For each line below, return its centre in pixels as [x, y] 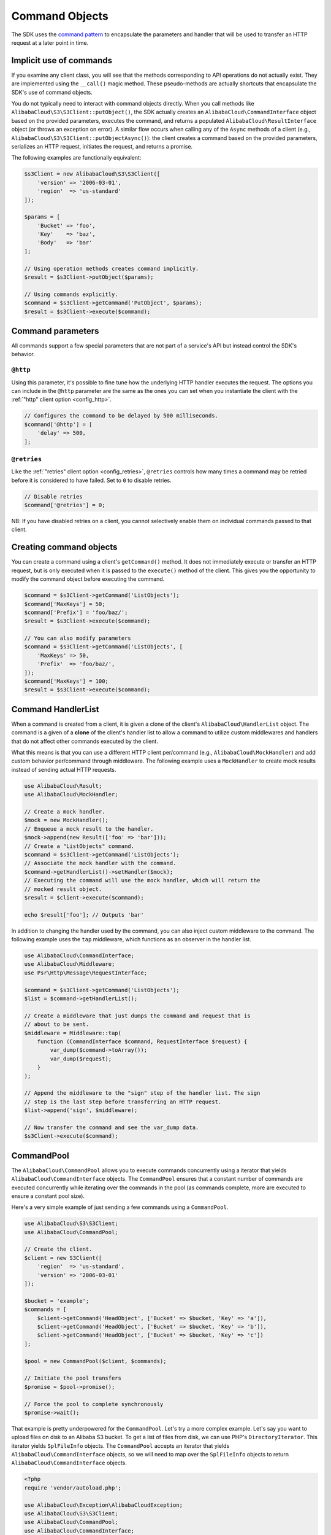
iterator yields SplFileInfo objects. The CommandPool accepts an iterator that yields [120, 1445]
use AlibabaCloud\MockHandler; [71, 795]
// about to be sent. [57, 1024]
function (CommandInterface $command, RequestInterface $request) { [142, 1041]
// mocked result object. [63, 889]
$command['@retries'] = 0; [65, 505]
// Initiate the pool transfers [73, 1378]
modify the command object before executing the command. [88, 579]
